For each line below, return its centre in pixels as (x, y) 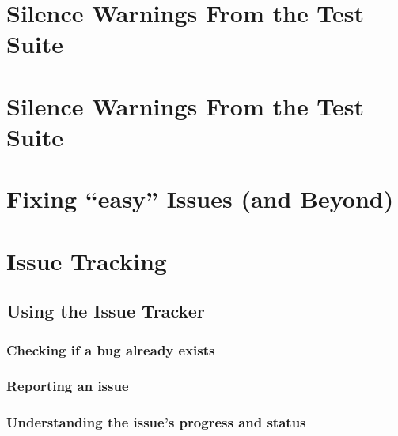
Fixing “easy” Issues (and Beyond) (200, 199)
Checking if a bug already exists (111, 350)
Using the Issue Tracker (106, 311)
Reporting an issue (68, 386)
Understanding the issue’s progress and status (156, 422)
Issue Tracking (87, 260)
